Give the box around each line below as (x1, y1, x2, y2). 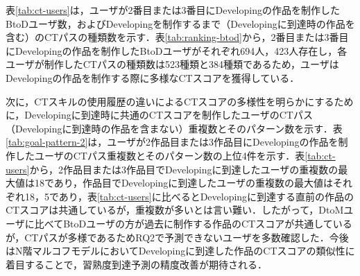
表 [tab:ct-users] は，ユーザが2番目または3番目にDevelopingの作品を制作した (6, 3, 340, 17)
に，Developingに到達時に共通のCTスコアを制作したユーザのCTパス (6, 107, 313, 122)
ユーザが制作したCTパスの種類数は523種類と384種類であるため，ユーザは (6, 57, 339, 71)
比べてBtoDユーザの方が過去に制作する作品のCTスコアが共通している (34, 216, 352, 230)
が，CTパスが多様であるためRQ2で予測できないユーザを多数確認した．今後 (6, 230, 349, 244)
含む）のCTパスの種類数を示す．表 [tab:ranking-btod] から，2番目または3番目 (6, 30, 349, 44)
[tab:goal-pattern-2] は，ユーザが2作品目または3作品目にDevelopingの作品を (6, 135, 338, 149)
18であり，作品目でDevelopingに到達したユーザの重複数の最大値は (34, 175, 334, 190)
